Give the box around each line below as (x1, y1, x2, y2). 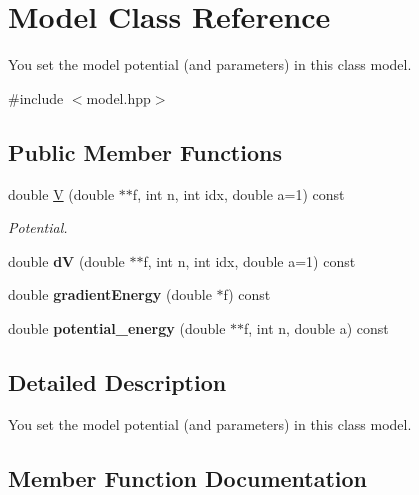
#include (8, 87, 64, 108)
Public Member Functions (8, 136, 282, 167)
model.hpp (86, 87, 151, 108)
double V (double (8, 183, 115, 204)
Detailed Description (8, 366, 227, 397)
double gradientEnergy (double (8, 284, 212, 305)
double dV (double (8, 250, 125, 271)
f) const (223, 284, 271, 305)
